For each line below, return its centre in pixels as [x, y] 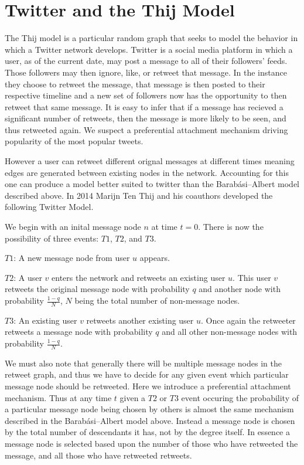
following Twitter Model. [49, 207]
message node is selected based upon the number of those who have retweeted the [151, 443]
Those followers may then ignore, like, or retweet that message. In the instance [146, 72]
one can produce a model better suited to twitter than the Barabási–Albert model [152, 184]
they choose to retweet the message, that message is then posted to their [135, 84]
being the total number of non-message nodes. [157, 300]
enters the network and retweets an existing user [139, 277]
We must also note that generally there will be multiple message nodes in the [143, 363]
